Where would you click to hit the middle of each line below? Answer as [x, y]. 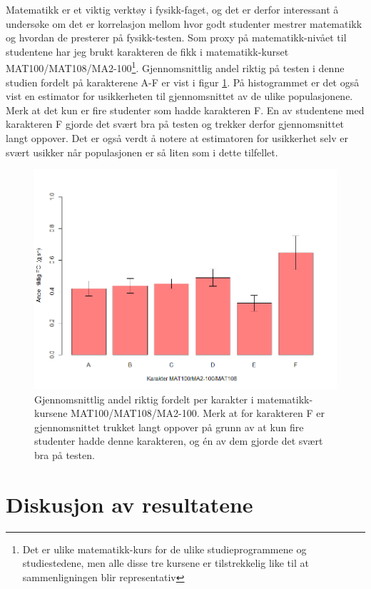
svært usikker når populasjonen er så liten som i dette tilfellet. [142, 152]
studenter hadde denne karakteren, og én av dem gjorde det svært [179, 441]
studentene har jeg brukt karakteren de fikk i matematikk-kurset [147, 51]
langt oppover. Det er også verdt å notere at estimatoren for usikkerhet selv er [177, 138]
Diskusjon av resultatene [129, 504]
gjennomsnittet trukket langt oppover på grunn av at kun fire [169, 427]
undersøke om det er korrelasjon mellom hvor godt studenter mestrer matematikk [184, 23]
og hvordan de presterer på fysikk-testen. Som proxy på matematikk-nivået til [176, 37]
